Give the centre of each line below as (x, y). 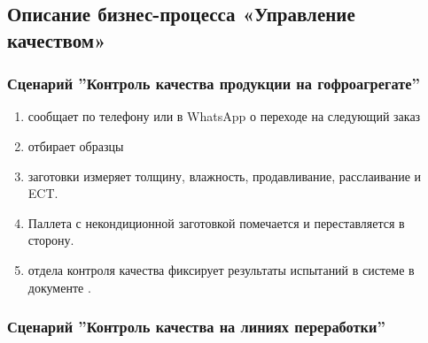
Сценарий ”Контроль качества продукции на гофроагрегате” (214, 84)
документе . (59, 287)
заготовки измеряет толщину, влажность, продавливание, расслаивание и (225, 175)
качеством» (57, 39)
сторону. (51, 240)
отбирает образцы (76, 145)
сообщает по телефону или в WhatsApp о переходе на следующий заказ (224, 116)
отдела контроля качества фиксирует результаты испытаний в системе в (221, 269)
